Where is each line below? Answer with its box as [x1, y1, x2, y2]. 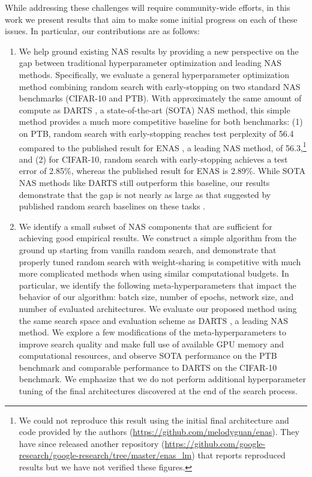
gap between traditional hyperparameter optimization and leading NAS [19, 56, 282, 69]
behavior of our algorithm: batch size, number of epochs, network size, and [19, 290, 294, 303]
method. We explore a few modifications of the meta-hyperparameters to [19, 326, 286, 338]
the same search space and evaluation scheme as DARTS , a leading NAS [19, 314, 289, 326]
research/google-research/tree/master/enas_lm [19, 449, 192, 461]
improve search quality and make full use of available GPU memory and [19, 337, 284, 350]
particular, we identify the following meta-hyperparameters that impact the [19, 278, 296, 291]
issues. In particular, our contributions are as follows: [5, 25, 200, 37]
